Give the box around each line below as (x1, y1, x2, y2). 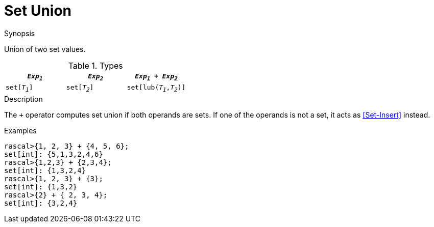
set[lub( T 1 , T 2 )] (127, 83, 186, 93)
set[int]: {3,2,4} (4, 198, 78, 207)
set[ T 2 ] (66, 83, 94, 93)
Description (4, 94, 43, 103)
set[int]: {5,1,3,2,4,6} (4, 150, 103, 158)
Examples (4, 126, 37, 135)
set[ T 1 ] (6, 83, 33, 93)
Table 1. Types (68, 60, 123, 71)
